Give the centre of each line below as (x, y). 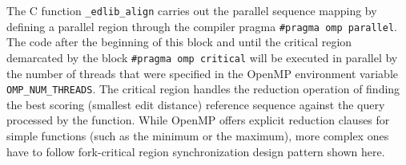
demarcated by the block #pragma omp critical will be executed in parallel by (202, 57)
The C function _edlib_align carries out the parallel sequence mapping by (192, 10)
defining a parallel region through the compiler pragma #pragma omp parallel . (202, 26)
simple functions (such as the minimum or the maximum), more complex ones (198, 136)
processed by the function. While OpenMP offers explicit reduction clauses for (198, 120)
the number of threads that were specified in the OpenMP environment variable (203, 73)
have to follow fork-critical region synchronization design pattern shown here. (196, 151)
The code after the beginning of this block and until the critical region (179, 42)
